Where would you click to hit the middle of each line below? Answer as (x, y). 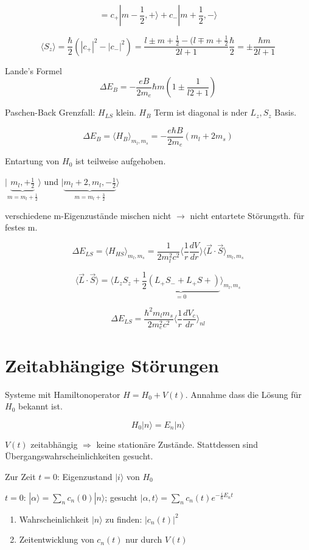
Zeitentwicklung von (57, 539)
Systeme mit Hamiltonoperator (63, 394)
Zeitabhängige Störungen (112, 365)
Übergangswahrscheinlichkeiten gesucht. (79, 456)
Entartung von (32, 161)
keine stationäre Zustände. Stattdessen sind (177, 444)
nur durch (144, 539)
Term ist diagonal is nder (201, 112)
